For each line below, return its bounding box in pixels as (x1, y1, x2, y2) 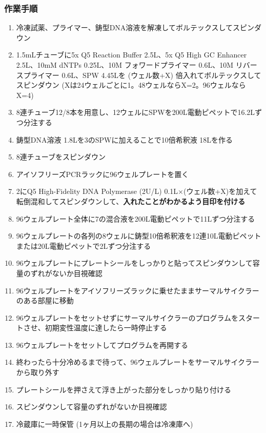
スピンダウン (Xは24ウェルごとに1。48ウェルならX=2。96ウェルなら (16, 80, 246, 90)
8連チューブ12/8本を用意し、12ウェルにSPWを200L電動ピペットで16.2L (16, 107, 255, 117)
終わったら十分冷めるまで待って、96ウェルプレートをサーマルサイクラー (16, 357, 260, 367)
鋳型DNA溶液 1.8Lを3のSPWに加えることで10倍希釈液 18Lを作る (16, 134, 233, 145)
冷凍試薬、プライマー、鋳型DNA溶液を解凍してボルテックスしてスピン (16, 22, 255, 33)
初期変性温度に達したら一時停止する (45, 322, 167, 333)
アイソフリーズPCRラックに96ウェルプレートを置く (16, 168, 189, 179)
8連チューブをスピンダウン (16, 151, 106, 162)
